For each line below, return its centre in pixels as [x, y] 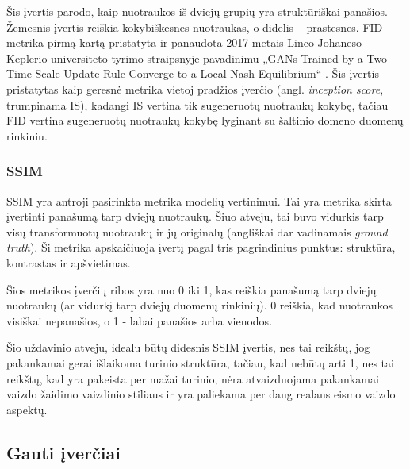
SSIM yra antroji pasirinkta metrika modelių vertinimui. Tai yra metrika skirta [199, 200]
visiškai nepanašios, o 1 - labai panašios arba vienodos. [140, 320]
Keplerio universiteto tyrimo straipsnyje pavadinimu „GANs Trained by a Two [197, 58]
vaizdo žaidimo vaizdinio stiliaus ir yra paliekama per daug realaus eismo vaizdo [201, 394]
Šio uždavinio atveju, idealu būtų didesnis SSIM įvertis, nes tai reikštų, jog [188, 347]
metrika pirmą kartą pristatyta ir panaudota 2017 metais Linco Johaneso [184, 42]
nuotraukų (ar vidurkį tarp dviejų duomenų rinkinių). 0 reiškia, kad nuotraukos [200, 305]
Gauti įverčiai [63, 452]
